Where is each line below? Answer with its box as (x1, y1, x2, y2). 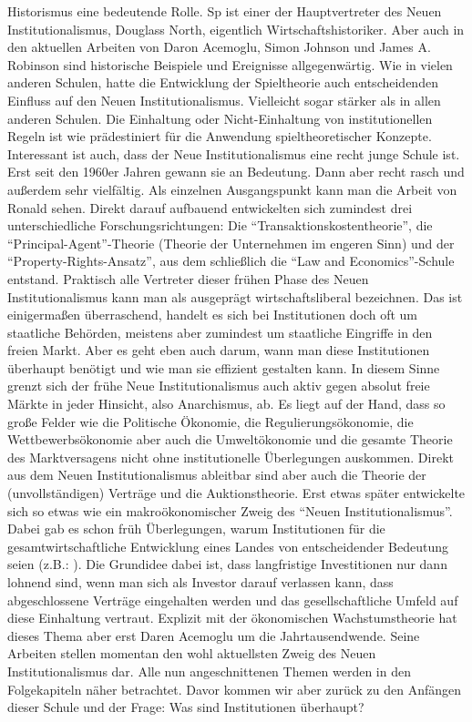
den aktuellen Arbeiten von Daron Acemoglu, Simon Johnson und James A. (7, 37, 431, 56)
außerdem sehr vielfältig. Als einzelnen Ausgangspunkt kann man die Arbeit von (7, 179, 457, 198)
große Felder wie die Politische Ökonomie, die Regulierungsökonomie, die (7, 412, 414, 431)
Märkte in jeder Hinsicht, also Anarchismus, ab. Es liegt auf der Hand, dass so (7, 394, 446, 413)
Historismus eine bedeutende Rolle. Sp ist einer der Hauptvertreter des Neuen (7, 2, 442, 20)
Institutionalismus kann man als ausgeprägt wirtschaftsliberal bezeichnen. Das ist (7, 287, 463, 306)
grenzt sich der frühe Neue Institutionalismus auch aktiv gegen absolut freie (7, 376, 430, 395)
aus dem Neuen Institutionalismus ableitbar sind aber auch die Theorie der (7, 465, 426, 484)
